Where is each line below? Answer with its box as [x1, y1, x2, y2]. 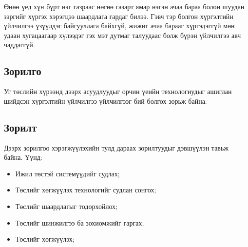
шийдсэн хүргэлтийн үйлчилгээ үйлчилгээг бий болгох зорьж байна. [4, 95, 207, 106]
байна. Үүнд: [4, 152, 42, 162]
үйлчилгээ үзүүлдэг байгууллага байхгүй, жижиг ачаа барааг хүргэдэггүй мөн [4, 20, 235, 31]
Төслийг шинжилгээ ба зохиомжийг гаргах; [15, 217, 144, 228]
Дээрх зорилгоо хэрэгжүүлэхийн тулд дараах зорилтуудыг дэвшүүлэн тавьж [4, 142, 229, 152]
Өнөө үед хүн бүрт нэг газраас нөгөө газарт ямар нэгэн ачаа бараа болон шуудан [4, 1, 245, 11]
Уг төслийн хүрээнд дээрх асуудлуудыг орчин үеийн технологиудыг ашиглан [4, 86, 232, 96]
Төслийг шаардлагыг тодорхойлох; [15, 201, 117, 211]
